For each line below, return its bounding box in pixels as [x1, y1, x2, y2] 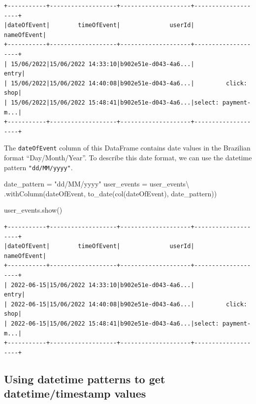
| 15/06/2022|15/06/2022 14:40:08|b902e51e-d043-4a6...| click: [4, 79, 247, 87]
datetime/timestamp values [4, 386, 146, 401]
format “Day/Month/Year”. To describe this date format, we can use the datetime [4, 152, 252, 162]
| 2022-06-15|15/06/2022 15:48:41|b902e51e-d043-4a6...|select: [4, 320, 219, 327]
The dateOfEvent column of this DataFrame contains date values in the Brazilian [4, 143, 251, 153]
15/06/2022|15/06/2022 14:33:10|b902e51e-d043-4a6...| [11, 60, 194, 68]
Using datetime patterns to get [4, 371, 165, 386]
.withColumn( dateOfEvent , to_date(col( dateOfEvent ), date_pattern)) [4, 188, 217, 198]
